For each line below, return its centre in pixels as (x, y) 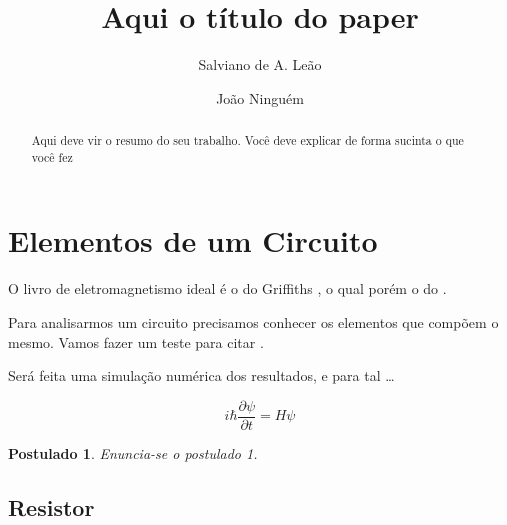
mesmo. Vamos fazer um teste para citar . (136, 341)
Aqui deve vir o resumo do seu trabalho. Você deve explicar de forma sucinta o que (247, 140)
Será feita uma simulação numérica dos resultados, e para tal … (201, 375)
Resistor (51, 506)
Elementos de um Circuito (193, 240)
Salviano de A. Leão (260, 64)
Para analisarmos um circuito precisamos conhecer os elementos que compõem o (253, 321)
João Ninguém (260, 97)
